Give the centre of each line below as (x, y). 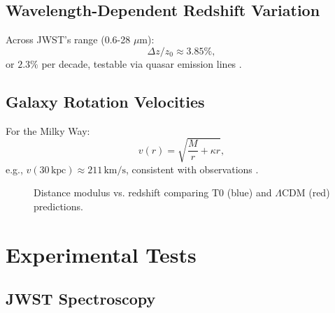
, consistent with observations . (192, 169)
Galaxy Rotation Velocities (105, 101)
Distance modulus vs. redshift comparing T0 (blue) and (153, 192)
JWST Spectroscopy (81, 299)
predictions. (58, 206)
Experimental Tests (101, 254)
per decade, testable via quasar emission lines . (142, 63)
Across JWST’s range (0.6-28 (68, 39)
